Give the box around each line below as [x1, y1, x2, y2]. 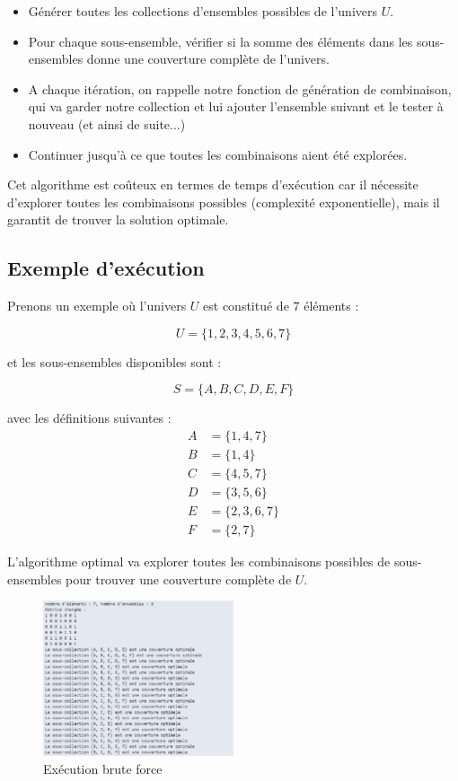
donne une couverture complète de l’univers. [86, 49, 330, 68]
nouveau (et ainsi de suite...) [28, 114, 186, 133]
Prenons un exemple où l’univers [7, 296, 187, 315]
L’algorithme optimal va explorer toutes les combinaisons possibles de [7, 552, 391, 571]
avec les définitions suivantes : [7, 408, 172, 427]
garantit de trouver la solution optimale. [7, 210, 229, 229]
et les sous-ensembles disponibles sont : [7, 352, 222, 371]
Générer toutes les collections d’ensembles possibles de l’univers [28, 2, 377, 20]
